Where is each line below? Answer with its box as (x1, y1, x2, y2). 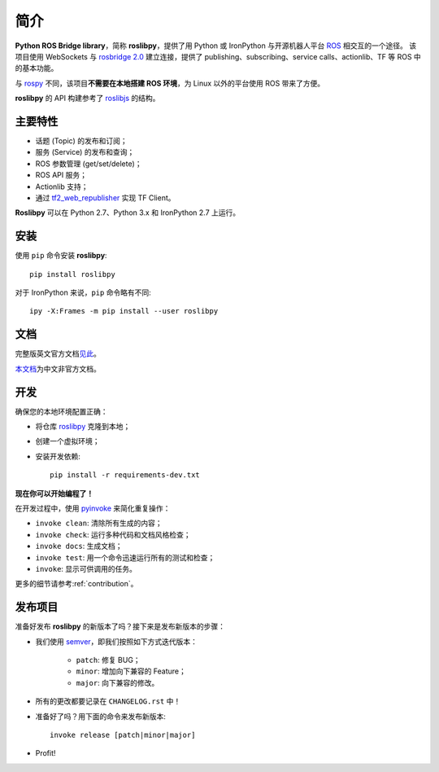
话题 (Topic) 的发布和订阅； (35, 136, 128, 146)
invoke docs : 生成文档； (35, 542, 123, 551)
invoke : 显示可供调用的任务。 (35, 564, 137, 573)
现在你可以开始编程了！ (15, 489, 93, 498)
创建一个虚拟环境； (35, 436, 100, 446)
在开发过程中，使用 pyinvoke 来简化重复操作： (15, 503, 171, 513)
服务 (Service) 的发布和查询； (35, 147, 135, 157)
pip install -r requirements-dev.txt (50, 471, 201, 480)
